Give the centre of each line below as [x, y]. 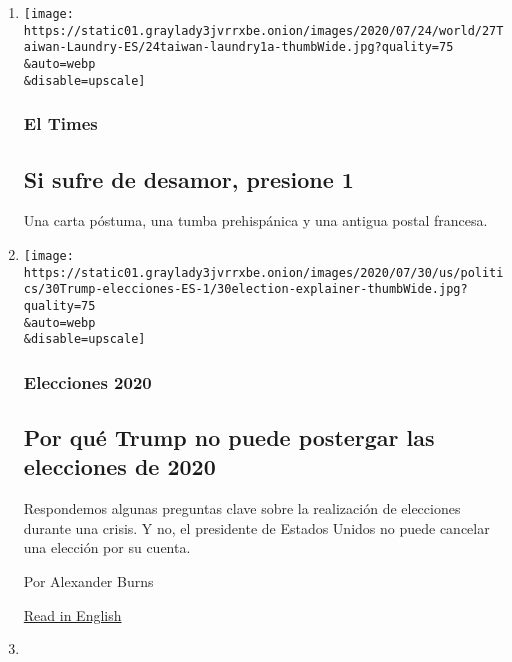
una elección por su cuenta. [107, 547]
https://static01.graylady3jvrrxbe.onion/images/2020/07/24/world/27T [263, 30]
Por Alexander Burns [88, 581]
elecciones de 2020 [119, 466]
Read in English [72, 614]
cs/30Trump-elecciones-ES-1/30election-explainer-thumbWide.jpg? [245, 289]
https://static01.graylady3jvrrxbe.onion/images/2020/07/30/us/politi [263, 272]
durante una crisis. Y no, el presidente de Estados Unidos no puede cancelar [256, 527]
